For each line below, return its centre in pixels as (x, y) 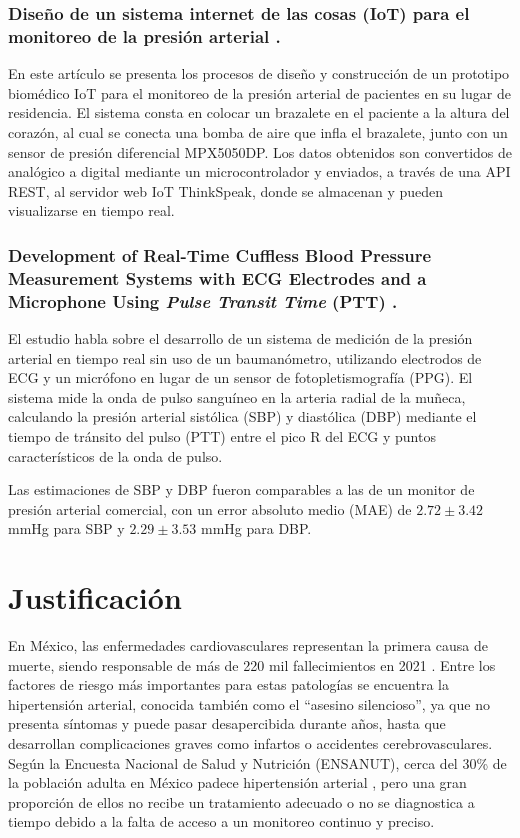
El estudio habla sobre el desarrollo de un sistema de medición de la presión (240, 337)
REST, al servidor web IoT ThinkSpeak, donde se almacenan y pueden (226, 190)
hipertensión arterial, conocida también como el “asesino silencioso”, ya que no (249, 703)
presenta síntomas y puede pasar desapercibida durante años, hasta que (227, 723)
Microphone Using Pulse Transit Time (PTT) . (203, 300)
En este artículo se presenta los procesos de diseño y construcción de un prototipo (259, 73)
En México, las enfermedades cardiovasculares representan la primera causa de (248, 645)
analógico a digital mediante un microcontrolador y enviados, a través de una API (259, 171)
